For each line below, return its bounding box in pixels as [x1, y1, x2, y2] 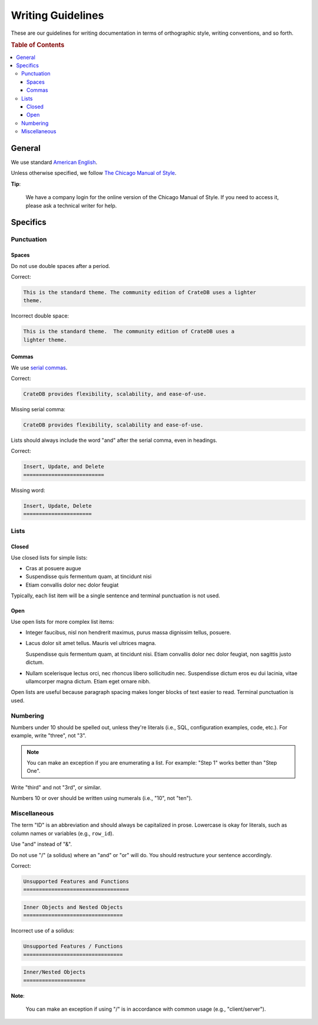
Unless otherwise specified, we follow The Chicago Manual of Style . [11, 170, 177, 177]
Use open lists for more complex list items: [11, 618, 114, 625]
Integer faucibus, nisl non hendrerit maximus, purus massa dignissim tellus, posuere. [25, 629, 231, 636]
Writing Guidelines [11, 9, 104, 22]
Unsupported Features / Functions [23, 943, 123, 950]
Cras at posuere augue [25, 565, 82, 572]
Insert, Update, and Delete [23, 463, 104, 470]
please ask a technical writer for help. [25, 202, 117, 209]
